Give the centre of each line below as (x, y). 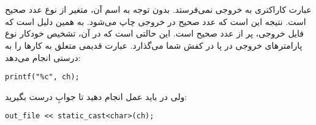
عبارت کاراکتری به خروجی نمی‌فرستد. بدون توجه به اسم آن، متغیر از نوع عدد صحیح (158, 9)
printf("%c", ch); (42, 77)
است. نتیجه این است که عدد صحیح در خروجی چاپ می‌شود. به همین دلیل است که (156, 21)
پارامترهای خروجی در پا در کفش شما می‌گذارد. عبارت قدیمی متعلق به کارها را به (154, 45)
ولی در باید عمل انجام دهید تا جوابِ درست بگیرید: (96, 96)
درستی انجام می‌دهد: (43, 57)
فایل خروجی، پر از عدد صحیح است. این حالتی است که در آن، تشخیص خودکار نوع (154, 33)
